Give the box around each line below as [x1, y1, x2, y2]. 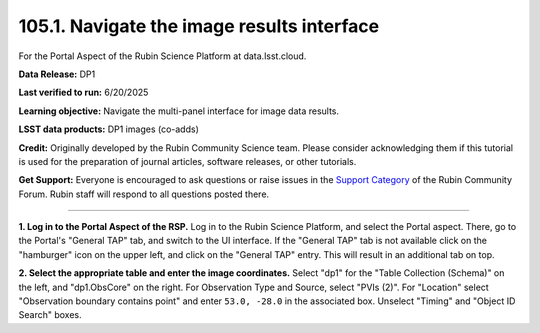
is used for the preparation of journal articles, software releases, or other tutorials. [18, 155, 357, 167]
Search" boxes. [18, 309, 82, 321]
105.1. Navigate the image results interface [18, 15, 380, 37]
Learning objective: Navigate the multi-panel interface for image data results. [18, 105, 340, 117]
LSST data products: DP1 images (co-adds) [18, 123, 199, 135]
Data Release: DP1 [18, 68, 96, 80]
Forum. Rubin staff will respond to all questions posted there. [18, 188, 270, 200]
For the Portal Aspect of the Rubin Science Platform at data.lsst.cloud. [18, 50, 307, 62]
